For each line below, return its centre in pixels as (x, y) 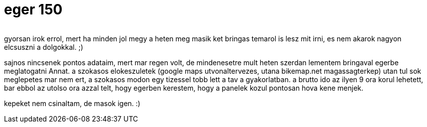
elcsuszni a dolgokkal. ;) (44, 47)
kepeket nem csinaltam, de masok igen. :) (72, 103)
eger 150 (33, 9)
